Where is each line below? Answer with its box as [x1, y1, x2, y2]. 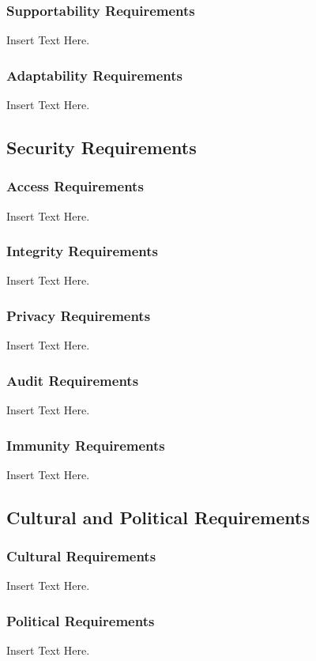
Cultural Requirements [6, 546, 156, 566]
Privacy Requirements [6, 305, 151, 325]
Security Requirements [6, 135, 197, 160]
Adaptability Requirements [6, 65, 182, 85]
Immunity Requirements [6, 435, 165, 455]
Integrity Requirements [6, 241, 159, 261]
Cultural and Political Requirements [6, 504, 310, 529]
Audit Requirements [6, 370, 139, 390]
